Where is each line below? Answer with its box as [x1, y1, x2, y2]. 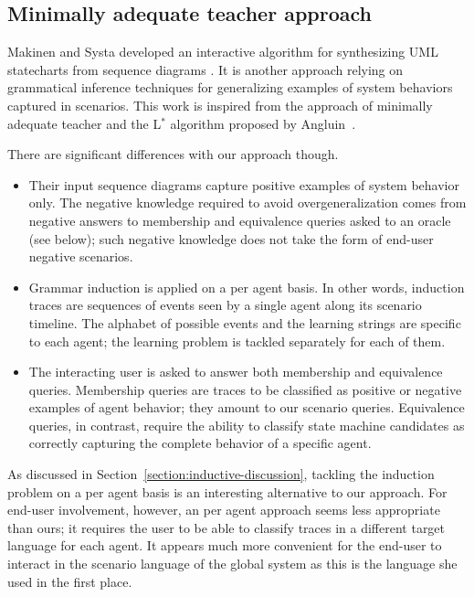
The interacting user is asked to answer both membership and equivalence [28, 362, 443, 381]
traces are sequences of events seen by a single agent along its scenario [28, 295, 422, 314]
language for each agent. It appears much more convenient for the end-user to [7, 536, 442, 555]
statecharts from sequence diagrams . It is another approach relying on [7, 59, 404, 79]
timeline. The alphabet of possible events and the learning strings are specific [28, 313, 461, 332]
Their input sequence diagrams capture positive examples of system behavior [28, 175, 459, 194]
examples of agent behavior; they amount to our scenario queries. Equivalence [28, 398, 465, 417]
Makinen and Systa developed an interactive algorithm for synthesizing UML [7, 42, 438, 61]
